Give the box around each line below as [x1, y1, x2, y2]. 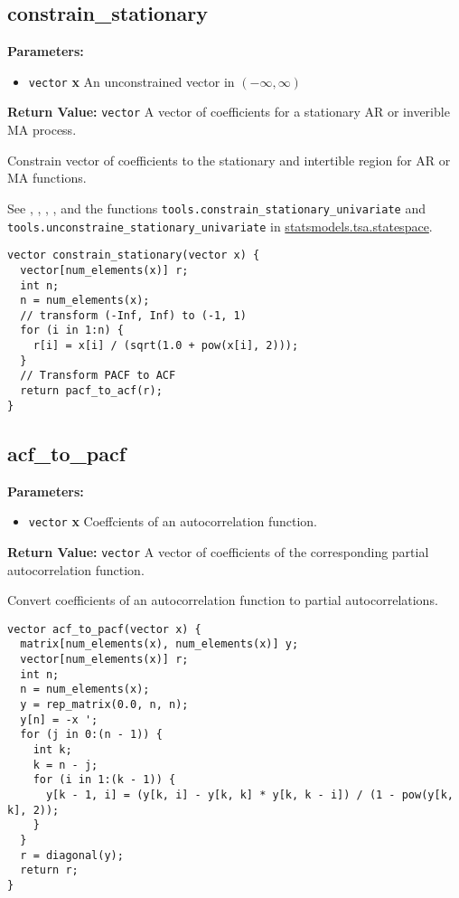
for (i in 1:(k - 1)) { [33, 773, 176, 787]
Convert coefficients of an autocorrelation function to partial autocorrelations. [7, 591, 438, 610]
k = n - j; [33, 758, 98, 771]
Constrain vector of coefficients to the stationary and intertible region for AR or [7, 150, 451, 169]
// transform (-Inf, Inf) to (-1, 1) [20, 308, 247, 322]
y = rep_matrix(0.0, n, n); [20, 698, 189, 711]
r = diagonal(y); [20, 848, 124, 862]
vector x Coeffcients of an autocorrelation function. [28, 512, 317, 531]
